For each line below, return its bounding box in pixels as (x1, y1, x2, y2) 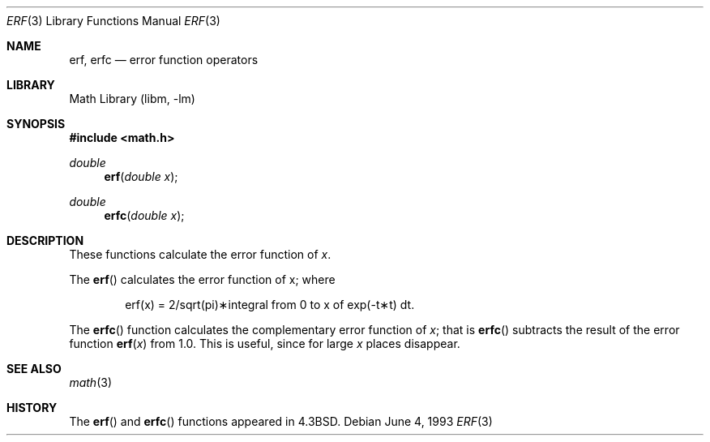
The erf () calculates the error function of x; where (69, 272, 336, 286)
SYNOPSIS (6, 117, 66, 131)
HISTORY (6, 401, 58, 414)
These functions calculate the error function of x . (69, 247, 331, 261)
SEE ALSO (6, 362, 62, 375)
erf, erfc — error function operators (69, 53, 259, 67)
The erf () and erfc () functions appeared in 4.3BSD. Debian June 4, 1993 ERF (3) (69, 414, 493, 428)
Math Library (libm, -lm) (69, 92, 195, 105)
